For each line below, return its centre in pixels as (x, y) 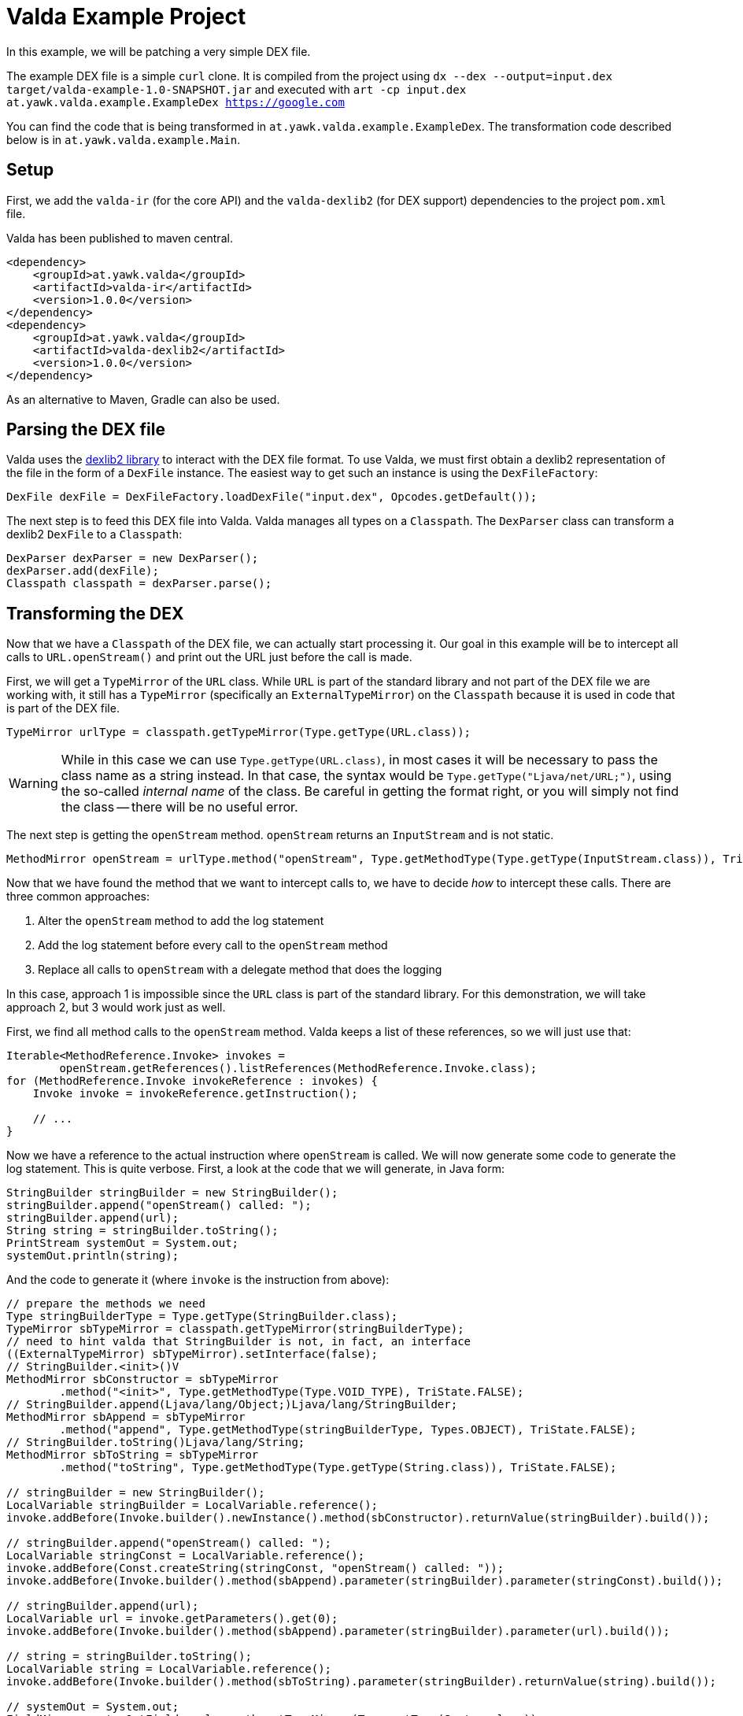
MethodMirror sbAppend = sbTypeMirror (126, 1417)
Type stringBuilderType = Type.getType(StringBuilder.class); (202, 1317)
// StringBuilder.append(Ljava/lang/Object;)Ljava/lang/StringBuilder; (232, 1405)
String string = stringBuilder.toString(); (142, 1231)
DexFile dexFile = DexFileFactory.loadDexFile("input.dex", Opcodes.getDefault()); (272, 497)
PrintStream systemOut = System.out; (123, 1243)
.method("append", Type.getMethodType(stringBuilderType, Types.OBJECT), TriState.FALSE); (348, 1430)
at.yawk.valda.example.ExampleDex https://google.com (176, 102)
